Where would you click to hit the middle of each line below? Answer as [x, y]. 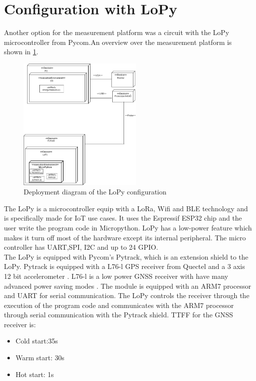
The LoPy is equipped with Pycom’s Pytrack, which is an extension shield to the [126, 256]
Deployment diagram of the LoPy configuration [95, 192]
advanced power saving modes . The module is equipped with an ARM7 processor [128, 286]
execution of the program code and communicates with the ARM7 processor [119, 305]
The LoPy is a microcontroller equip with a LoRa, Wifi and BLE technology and [126, 208]
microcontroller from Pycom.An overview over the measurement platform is [118, 42]
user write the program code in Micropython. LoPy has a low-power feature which [128, 227]
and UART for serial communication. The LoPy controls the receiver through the [127, 295]
